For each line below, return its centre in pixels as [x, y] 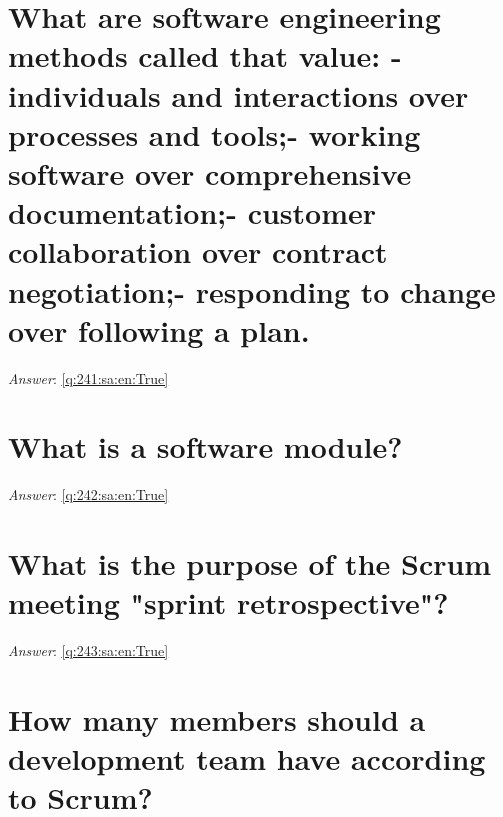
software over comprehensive [210, 172]
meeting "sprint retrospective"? [228, 602]
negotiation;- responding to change [252, 290]
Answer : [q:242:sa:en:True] [88, 494]
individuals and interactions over [238, 94]
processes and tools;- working [214, 133]
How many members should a [217, 719]
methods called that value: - [205, 55]
